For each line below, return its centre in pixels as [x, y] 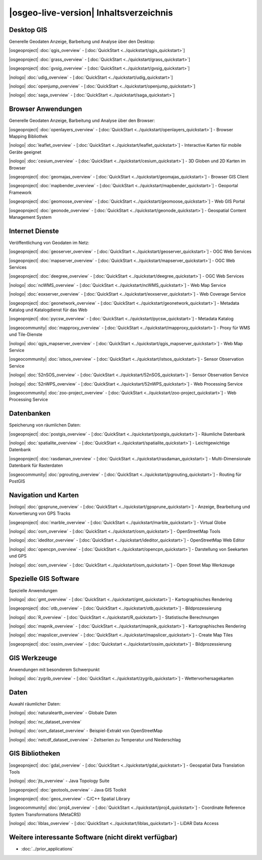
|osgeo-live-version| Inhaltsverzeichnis [91, 13]
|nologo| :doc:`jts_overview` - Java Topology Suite [59, 781]
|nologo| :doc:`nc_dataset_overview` [45, 721]
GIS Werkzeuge [33, 658]
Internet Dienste [34, 231]
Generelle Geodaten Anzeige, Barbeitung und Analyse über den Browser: [82, 121]
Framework [20, 193]
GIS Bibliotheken [35, 754]
